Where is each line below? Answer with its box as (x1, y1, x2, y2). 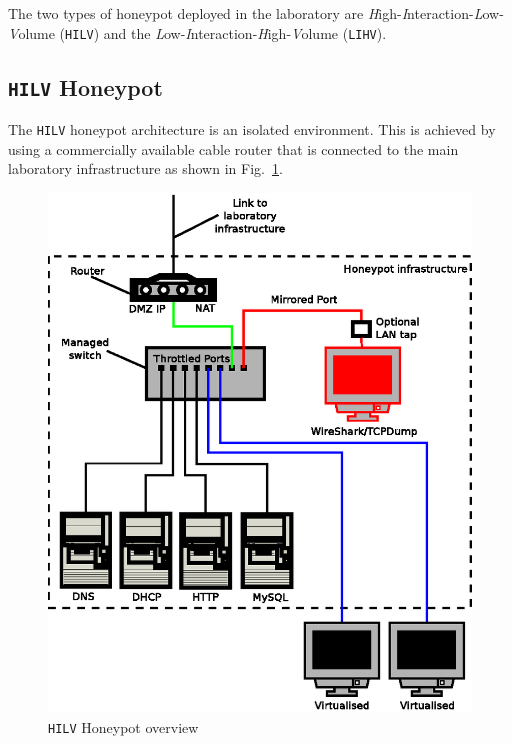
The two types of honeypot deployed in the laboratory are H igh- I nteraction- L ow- (8, 3, 504, 23)
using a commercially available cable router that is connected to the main (8, 138, 459, 159)
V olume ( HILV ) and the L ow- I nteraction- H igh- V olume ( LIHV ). (8, 22, 387, 43)
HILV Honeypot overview (48, 717, 199, 738)
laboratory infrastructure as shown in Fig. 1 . (8, 158, 283, 179)
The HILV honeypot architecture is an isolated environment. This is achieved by (8, 119, 496, 140)
